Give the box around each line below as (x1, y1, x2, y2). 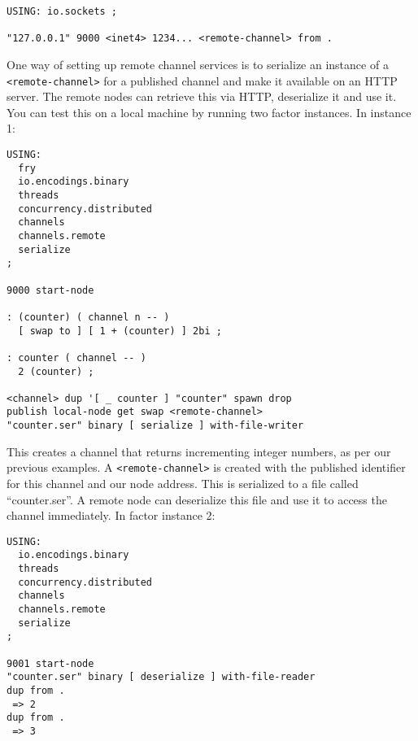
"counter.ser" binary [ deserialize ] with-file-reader (7, 671, 316, 683)
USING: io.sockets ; (7, 6, 118, 17)
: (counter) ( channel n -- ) (7, 311, 170, 323)
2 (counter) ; (18, 365, 94, 377)
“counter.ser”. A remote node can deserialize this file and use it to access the (7, 490, 387, 508)
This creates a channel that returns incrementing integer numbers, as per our (7, 442, 391, 460)
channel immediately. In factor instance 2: (7, 507, 216, 524)
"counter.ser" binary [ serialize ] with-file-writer (7, 420, 304, 432)
